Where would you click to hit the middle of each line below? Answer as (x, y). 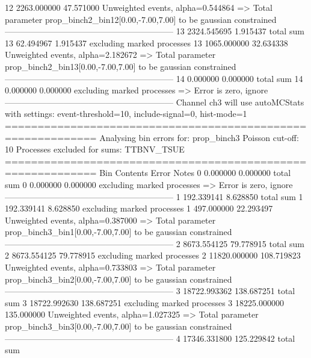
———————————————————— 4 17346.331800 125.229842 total (150, 338)
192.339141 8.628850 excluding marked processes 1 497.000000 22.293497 (139, 208)
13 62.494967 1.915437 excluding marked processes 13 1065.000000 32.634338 (146, 42)
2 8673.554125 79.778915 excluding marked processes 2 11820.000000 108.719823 (153, 255)
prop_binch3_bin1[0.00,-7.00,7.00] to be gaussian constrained (119, 232)
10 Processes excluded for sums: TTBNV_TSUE (95, 149)
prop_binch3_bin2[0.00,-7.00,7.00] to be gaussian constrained (119, 279)
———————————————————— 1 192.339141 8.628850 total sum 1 (154, 196)
